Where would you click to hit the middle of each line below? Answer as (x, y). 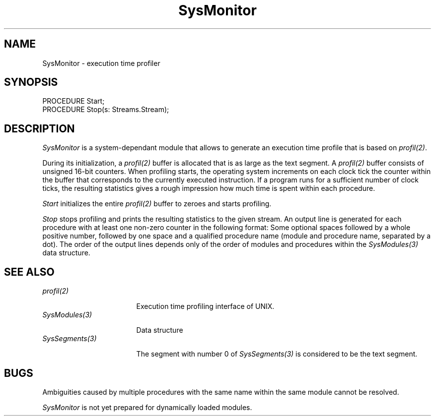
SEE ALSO (29, 272)
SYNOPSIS (31, 82)
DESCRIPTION (39, 128)
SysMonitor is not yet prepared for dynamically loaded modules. (147, 407)
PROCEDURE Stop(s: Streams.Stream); (106, 110)
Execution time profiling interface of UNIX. (205, 306)
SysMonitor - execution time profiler (101, 63)
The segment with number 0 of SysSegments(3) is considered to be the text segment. (277, 354)
